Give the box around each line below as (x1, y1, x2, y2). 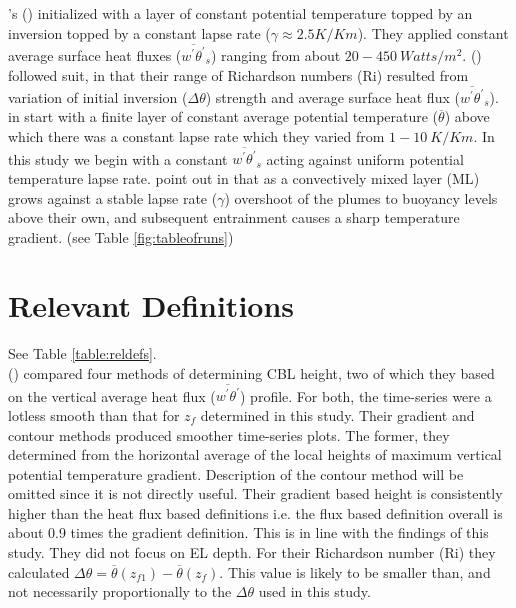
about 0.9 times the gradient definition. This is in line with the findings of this (8, 522, 489, 543)
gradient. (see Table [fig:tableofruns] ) (8, 226, 234, 247)
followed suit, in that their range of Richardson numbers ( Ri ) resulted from (8, 64, 469, 85)
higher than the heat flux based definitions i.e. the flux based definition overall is (8, 502, 503, 523)
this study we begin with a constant (8, 148, 228, 169)
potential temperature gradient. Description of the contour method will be (8, 463, 464, 484)
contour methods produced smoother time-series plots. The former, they (8, 424, 450, 445)
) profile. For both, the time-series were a (240, 385, 492, 406)
